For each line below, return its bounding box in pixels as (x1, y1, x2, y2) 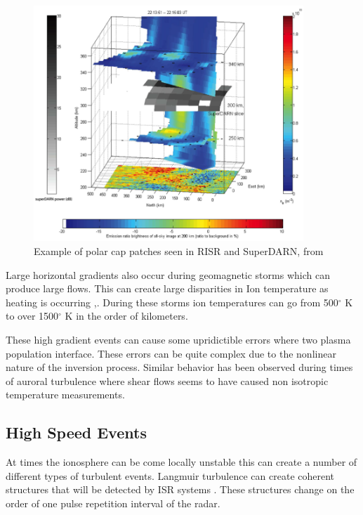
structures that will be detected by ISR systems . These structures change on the (6, 482, 355, 497)
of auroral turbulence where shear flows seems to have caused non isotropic (6, 373, 329, 388)
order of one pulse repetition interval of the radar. (6, 495, 220, 510)
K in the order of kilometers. (65, 308, 188, 323)
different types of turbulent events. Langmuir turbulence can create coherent (6, 468, 335, 483)
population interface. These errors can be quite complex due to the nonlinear (6, 346, 336, 360)
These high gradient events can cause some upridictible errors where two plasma (6, 332, 351, 346)
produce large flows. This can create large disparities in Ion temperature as (6, 281, 329, 296)
